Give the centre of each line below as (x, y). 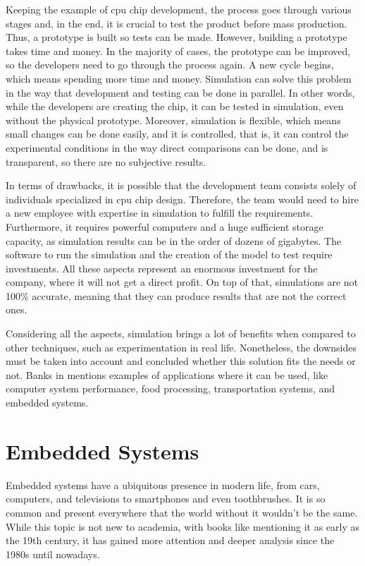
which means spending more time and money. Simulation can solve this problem (179, 78)
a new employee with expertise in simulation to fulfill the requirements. (160, 213)
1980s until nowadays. (53, 554)
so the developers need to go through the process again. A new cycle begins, (170, 65)
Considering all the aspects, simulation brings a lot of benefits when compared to (181, 333)
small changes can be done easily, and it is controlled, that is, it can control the (177, 134)
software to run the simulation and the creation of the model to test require (169, 254)
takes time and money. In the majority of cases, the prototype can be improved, (178, 50)
